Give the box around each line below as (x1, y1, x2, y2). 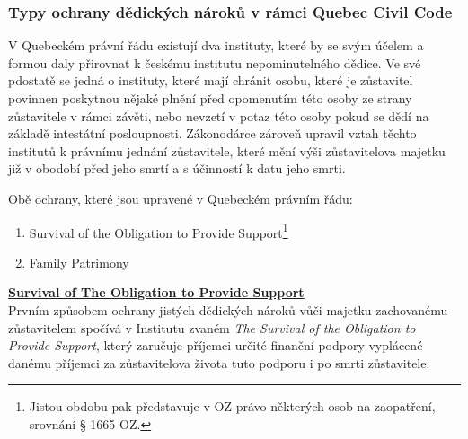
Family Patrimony (29, 252, 129, 271)
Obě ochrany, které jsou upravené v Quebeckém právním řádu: (8, 189, 353, 207)
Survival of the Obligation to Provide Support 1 (29, 220, 288, 241)
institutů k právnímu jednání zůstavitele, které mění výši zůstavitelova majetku (8, 141, 446, 160)
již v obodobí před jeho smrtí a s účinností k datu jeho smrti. (8, 159, 346, 178)
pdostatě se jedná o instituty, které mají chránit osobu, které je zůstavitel (8, 71, 413, 90)
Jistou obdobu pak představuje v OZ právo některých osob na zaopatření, (29, 397, 436, 416)
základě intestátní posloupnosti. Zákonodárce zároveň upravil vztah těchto (8, 124, 417, 143)
